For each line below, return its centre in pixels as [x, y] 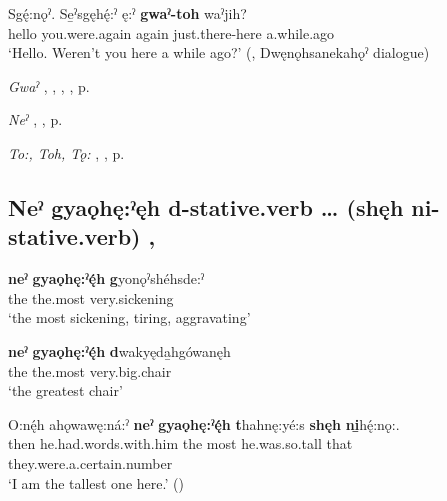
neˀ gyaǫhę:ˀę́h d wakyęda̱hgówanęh [119, 350]
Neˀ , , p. [35, 119]
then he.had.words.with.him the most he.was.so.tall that [180, 443]
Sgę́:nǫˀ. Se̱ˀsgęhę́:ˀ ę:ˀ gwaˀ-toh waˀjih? [127, 13]
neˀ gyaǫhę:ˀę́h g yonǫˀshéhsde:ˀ [106, 278]
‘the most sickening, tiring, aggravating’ [129, 317]
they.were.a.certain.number [90, 462]
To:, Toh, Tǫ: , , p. [66, 152]
